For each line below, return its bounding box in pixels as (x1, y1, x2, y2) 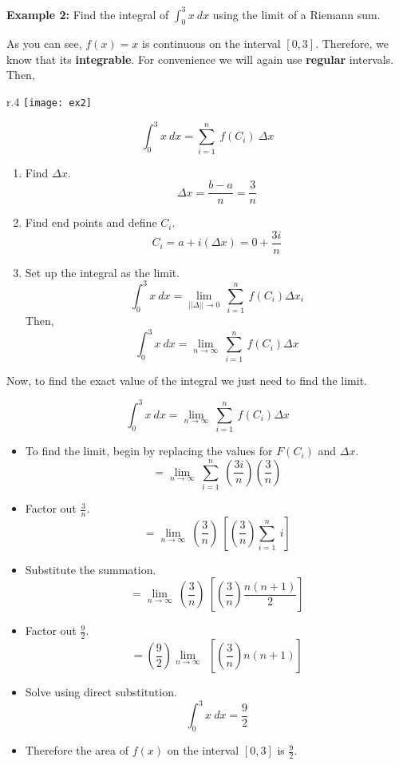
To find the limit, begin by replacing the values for (25, 442, 273, 459)
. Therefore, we (315, 35, 389, 52)
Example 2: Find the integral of (6, 6, 169, 22)
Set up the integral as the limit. (25, 264, 180, 280)
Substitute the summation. (25, 561, 156, 577)
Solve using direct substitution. (25, 684, 177, 700)
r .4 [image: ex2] (6, 93, 92, 110)
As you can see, (6, 35, 82, 52)
